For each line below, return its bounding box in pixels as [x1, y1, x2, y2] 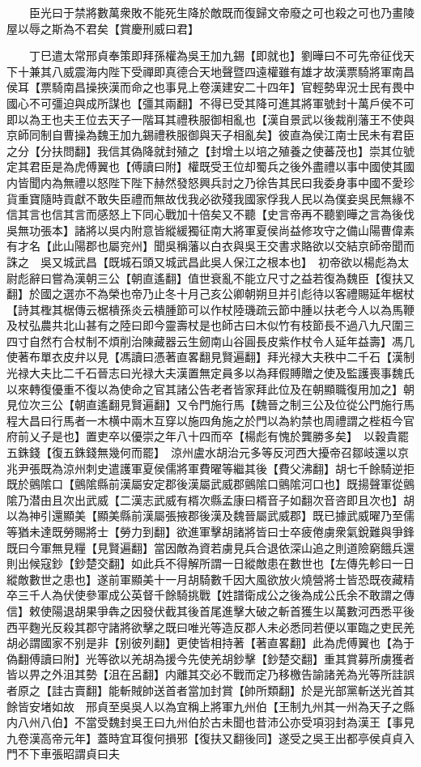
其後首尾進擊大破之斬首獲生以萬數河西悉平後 [176, 602, 415, 619]
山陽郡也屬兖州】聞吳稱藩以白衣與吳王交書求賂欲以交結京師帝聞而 [62, 237, 415, 254]
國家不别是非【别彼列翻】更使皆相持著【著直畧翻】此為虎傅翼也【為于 [40, 634, 415, 651]
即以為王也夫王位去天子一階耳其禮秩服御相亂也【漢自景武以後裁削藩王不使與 [6, 110, 415, 127]
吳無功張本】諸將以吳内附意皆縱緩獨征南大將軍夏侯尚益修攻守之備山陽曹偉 [6, 221, 403, 238]
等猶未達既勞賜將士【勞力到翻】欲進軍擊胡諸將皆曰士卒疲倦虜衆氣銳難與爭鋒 [6, 523, 415, 539]
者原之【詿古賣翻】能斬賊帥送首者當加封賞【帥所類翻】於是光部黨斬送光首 [6, 681, 403, 698]
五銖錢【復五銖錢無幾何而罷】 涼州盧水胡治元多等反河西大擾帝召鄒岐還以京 [6, 444, 409, 461]
